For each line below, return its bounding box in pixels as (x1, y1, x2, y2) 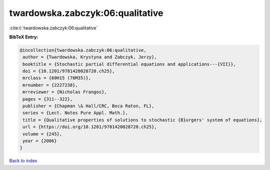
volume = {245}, (22, 131, 62, 137)
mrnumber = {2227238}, (22, 82, 78, 88)
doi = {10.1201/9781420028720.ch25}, (22, 68, 115, 74)
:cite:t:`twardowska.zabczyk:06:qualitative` (9, 25, 98, 31)
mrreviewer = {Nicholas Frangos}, (22, 89, 107, 95)
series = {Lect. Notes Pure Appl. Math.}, (22, 110, 128, 116)
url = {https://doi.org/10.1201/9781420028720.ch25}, (22, 124, 157, 130)
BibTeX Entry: (9, 34, 38, 40)
